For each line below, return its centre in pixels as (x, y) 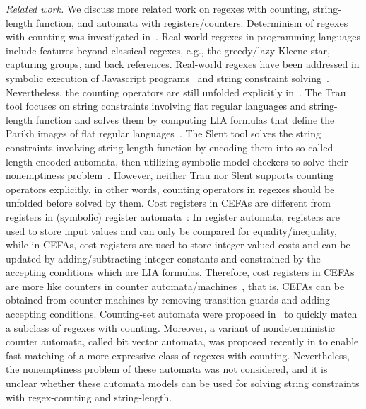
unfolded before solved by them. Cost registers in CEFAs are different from (168, 203)
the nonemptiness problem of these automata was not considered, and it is (167, 369)
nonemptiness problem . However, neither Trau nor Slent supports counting (170, 175)
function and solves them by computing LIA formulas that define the (185, 119)
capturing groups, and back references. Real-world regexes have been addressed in (183, 64)
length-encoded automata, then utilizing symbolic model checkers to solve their (177, 161)
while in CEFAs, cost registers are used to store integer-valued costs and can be (178, 244)
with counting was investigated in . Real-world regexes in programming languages (183, 36)
